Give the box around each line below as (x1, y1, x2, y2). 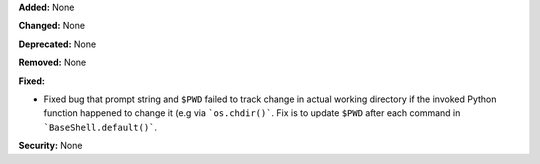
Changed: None (18, 20, 85, 32)
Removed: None (18, 56, 87, 69)
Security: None (18, 140, 83, 152)
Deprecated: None (18, 38, 97, 50)
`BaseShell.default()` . (43, 121, 158, 133)
